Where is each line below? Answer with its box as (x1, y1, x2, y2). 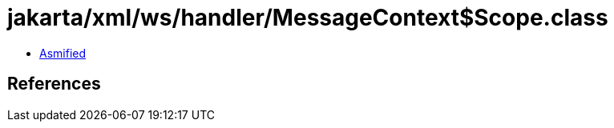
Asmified (39, 46, 87, 60)
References (7, 74, 101, 94)
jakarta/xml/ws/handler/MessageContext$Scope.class (7, 4, 608, 31)
